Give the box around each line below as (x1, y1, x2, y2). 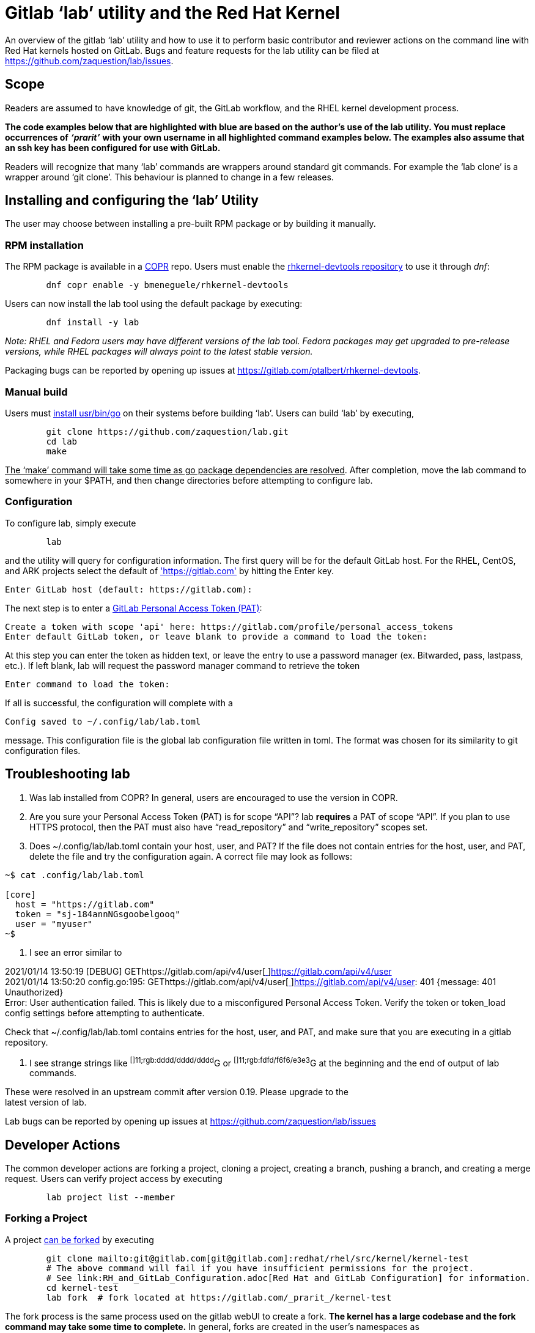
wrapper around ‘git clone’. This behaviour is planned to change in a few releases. (5, 171, 334, 182)
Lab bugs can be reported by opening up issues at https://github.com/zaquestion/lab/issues (5, 1116, 376, 1127)
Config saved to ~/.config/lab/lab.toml (5, 716, 201, 726)
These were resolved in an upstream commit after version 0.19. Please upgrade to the (5, 1087, 349, 1098)
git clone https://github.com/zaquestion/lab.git (46, 426, 289, 437)
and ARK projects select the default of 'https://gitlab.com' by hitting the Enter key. (5, 565, 334, 576)
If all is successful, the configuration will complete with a (5, 697, 233, 708)
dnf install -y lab (46, 317, 139, 328)
